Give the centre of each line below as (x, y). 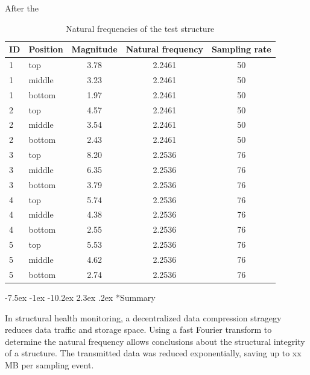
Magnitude (94, 49)
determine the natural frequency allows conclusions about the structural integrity (155, 341)
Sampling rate (242, 49)
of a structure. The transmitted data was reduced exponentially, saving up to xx (153, 353)
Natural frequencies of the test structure (140, 28)
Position (46, 49)
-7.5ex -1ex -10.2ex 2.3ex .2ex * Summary (80, 297)
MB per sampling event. (49, 364)
